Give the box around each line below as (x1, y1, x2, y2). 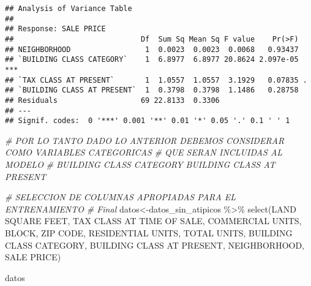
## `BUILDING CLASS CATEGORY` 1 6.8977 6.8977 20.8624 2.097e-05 (5, 55, 299, 64)
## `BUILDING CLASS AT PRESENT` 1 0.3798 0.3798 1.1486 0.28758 (5, 86, 299, 95)
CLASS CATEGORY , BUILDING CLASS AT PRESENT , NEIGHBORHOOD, (5, 238, 305, 251)
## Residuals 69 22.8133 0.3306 (5, 96, 220, 105)
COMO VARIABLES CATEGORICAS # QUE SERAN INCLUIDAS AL (5, 146, 283, 159)
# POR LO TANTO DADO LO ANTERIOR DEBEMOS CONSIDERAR (5, 134, 285, 146)
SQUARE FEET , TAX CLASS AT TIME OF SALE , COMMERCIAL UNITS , (5, 214, 302, 227)
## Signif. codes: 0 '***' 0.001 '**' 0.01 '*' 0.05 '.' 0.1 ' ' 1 (5, 116, 290, 126)
